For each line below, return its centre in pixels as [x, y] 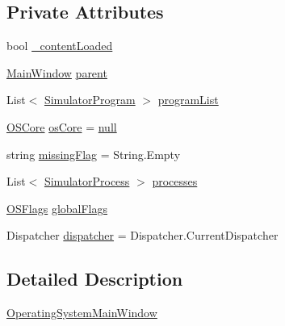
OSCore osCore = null [62, 126]
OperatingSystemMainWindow [82, 313]
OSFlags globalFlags [57, 208]
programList [188, 100]
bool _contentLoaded [60, 46]
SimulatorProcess [87, 181]
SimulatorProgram [90, 100]
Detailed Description [95, 279]
